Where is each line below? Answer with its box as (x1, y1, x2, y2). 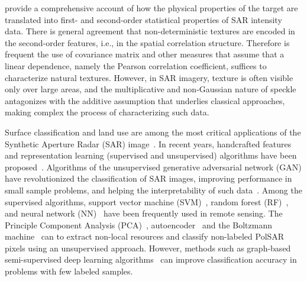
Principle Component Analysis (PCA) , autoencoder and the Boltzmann (5, 218, 272, 231)
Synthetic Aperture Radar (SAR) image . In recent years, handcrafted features (5, 137, 292, 150)
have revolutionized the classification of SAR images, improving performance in (5, 172, 292, 185)
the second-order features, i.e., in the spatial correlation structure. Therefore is (5, 36, 290, 49)
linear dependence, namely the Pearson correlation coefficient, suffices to (5, 59, 267, 72)
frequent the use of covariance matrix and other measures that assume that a (5, 48, 285, 60)
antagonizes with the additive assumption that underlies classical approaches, (5, 94, 285, 106)
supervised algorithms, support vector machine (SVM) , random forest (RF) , (5, 195, 289, 208)
